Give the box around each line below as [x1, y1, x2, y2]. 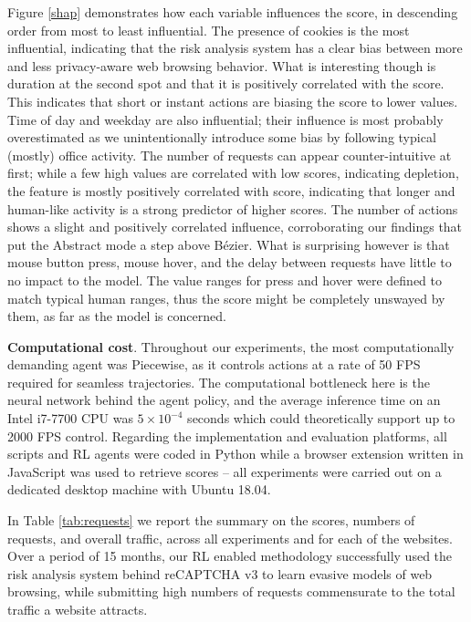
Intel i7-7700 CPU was [7, 409, 133, 428]
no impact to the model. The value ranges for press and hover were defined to [7, 270, 442, 289]
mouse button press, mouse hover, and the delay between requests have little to [7, 253, 452, 272]
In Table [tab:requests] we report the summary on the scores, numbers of [7, 511, 415, 530]
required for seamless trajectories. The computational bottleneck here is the [7, 372, 430, 391]
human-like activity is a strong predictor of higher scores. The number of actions [7, 199, 458, 218]
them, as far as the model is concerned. [7, 306, 226, 326]
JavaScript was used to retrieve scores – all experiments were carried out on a [7, 461, 442, 481]
